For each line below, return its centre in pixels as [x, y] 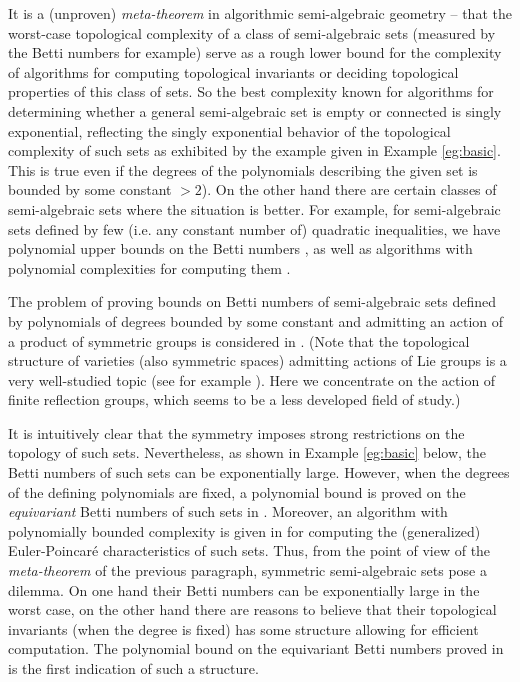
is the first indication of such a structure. [133, 668]
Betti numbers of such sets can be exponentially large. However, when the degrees [259, 472]
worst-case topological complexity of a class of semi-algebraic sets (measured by [252, 32]
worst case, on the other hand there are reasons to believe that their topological [252, 609]
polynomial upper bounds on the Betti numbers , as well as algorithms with [240, 248]
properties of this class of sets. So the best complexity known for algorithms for [251, 91]
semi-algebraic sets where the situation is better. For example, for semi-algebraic [254, 208]
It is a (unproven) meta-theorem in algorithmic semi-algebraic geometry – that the [260, 13]
